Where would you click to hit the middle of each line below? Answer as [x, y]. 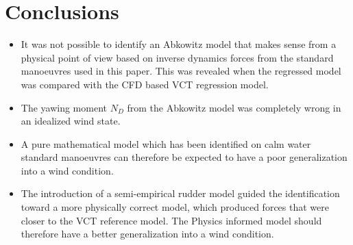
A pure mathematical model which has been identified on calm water [166, 143]
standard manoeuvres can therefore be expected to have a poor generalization [184, 157]
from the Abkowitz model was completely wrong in [234, 107]
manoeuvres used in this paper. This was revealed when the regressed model [181, 71]
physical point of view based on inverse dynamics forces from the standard [177, 57]
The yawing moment [64, 107]
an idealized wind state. [71, 121]
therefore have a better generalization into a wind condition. [147, 234]
